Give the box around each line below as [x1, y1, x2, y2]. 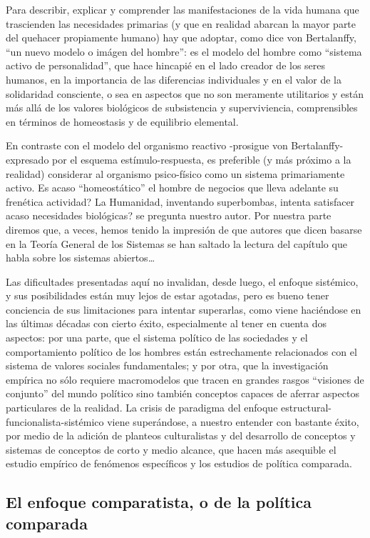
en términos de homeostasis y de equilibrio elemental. [6, 114, 239, 129]
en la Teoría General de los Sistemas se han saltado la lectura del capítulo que [6, 236, 347, 251]
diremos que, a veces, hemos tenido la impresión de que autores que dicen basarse [6, 221, 362, 236]
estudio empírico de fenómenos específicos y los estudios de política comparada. [6, 456, 352, 471]
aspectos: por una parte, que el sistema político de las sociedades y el [6, 330, 308, 345]
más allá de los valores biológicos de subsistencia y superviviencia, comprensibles [6, 100, 358, 115]
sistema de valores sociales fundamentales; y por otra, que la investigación [6, 358, 329, 373]
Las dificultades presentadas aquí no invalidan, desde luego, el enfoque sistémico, [6, 274, 359, 289]
